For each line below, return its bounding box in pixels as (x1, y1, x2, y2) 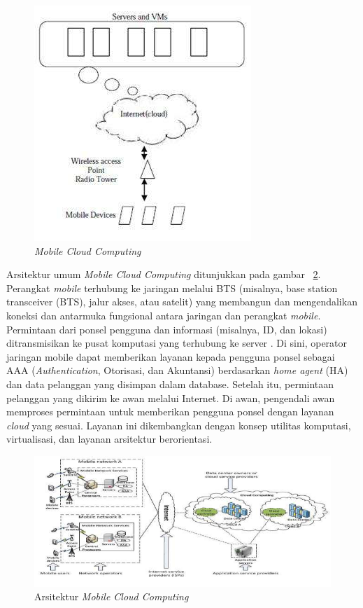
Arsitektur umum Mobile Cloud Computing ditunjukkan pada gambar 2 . (6, 267, 321, 282)
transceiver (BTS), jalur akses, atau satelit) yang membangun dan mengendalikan (6, 294, 357, 309)
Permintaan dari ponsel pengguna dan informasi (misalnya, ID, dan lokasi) (6, 322, 327, 336)
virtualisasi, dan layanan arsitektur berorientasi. (6, 431, 213, 446)
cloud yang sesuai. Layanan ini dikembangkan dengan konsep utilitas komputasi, (6, 417, 351, 432)
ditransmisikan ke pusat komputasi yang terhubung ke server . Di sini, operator (6, 336, 348, 350)
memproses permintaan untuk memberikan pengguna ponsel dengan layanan (6, 404, 334, 419)
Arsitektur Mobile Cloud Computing (34, 589, 189, 604)
